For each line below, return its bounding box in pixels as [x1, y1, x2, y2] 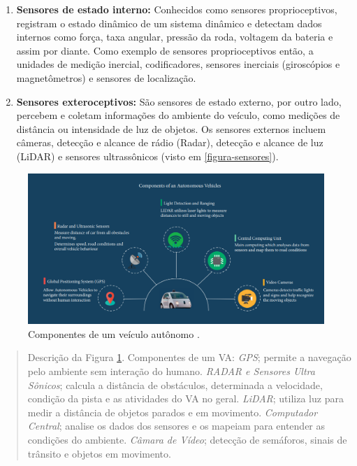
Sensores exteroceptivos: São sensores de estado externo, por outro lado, [16, 94, 342, 108]
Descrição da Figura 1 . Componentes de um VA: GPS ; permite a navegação [27, 350, 351, 365]
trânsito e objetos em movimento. [27, 446, 171, 460]
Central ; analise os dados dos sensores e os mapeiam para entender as [27, 418, 326, 433]
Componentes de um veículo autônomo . [28, 326, 200, 341]
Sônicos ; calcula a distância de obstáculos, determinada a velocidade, [27, 377, 323, 392]
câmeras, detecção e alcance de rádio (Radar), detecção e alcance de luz [16, 135, 323, 150]
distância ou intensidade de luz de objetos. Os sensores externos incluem [16, 121, 326, 136]
